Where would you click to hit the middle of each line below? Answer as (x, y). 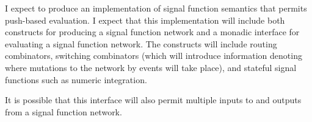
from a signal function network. (63, 111)
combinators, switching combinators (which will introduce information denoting (154, 56)
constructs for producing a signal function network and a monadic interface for (152, 32)
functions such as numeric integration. (76, 79)
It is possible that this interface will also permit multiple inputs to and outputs (153, 100)
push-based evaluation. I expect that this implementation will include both (145, 20)
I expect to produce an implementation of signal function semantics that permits (156, 8)
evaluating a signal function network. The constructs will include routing (141, 43)
